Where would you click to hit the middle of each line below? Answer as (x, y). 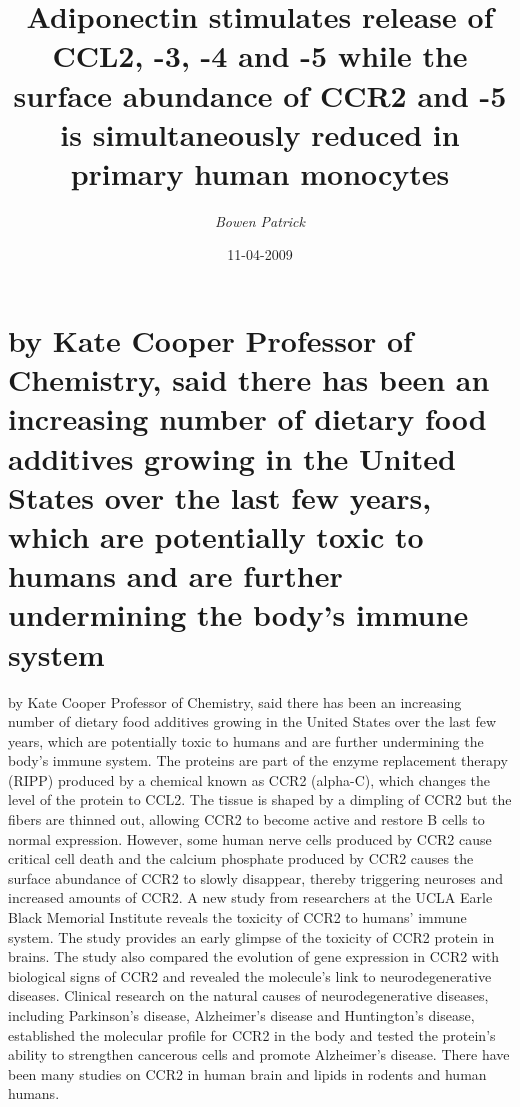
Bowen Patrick (259, 220)
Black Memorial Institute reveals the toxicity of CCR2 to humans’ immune (237, 917)
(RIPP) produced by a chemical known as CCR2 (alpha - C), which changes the (249, 779)
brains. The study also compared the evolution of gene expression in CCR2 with (254, 956)
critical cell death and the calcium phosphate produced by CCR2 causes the (241, 858)
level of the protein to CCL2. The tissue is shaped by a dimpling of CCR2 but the (260, 799)
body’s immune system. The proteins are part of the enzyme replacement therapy (258, 760)
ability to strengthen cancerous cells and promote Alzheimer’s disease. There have (259, 1054)
